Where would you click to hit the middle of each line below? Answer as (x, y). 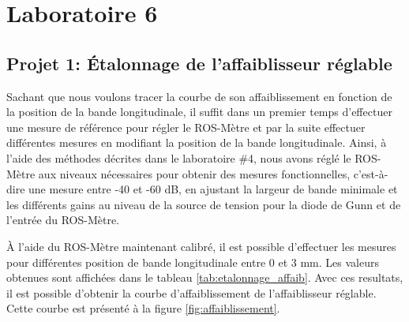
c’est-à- (371, 173)
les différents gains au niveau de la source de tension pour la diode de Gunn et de (204, 204)
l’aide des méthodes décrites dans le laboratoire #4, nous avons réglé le (179, 157)
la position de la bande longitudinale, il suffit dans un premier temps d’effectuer (199, 112)
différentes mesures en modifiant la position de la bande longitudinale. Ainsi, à (197, 142)
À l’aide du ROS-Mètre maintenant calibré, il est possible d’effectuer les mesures (201, 246)
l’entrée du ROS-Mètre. (63, 220)
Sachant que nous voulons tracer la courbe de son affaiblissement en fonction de (199, 96)
